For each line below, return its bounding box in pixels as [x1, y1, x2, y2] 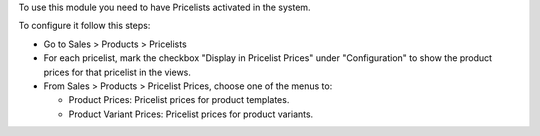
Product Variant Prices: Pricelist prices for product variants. [68, 108, 314, 120]
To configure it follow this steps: [18, 20, 151, 32]
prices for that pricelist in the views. [43, 66, 192, 78]
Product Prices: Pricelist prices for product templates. [68, 94, 290, 106]
